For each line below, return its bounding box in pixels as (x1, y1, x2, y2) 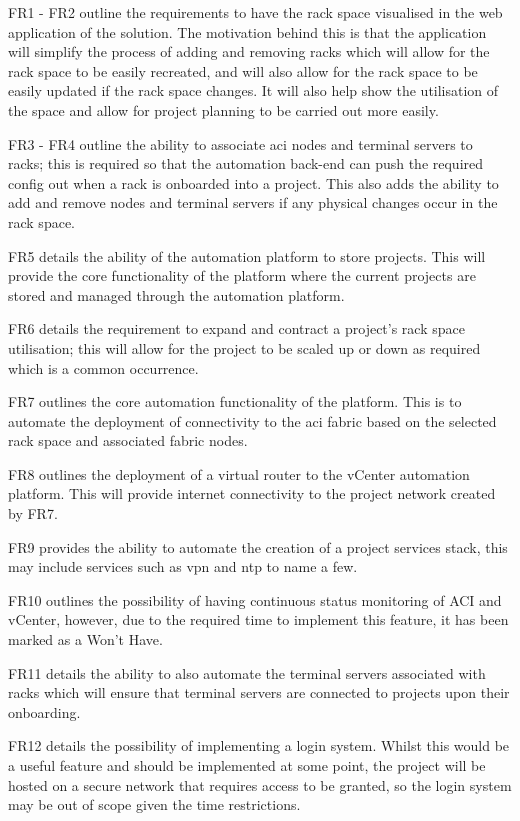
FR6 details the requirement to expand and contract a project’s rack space (8, 318, 465, 339)
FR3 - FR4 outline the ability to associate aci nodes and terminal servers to (8, 133, 473, 154)
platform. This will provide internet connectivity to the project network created (8, 483, 496, 504)
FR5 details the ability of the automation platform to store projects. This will (8, 245, 486, 266)
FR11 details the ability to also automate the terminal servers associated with (8, 662, 486, 683)
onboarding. (8, 701, 81, 722)
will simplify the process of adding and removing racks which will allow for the (8, 41, 490, 62)
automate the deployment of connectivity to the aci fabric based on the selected (8, 410, 497, 431)
